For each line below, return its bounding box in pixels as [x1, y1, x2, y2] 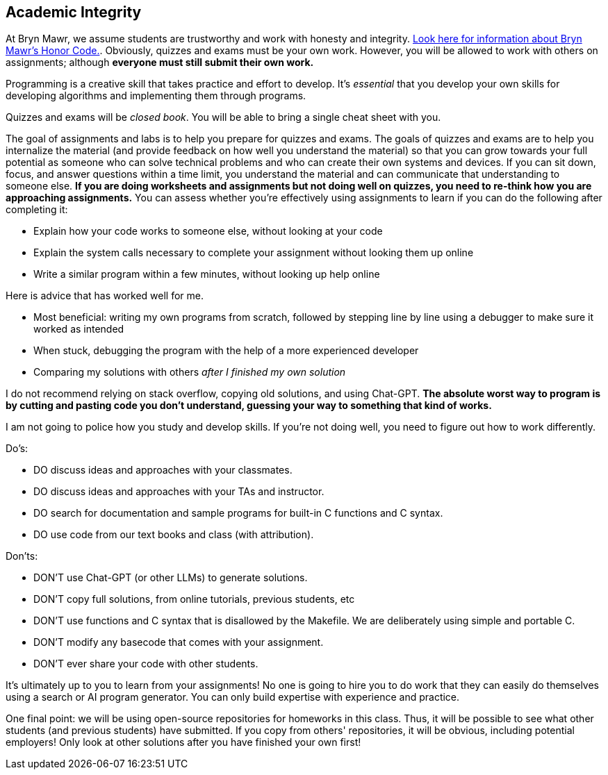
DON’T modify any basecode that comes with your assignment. [33, 636, 324, 649]
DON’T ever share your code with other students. [33, 658, 258, 670]
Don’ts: [6, 550, 38, 562]
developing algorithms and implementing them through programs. [6, 90, 306, 102]
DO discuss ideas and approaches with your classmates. [33, 464, 293, 476]
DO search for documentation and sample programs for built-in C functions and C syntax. [33, 507, 443, 519]
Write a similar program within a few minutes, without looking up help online [33, 268, 380, 281]
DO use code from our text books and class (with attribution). [33, 528, 314, 541]
